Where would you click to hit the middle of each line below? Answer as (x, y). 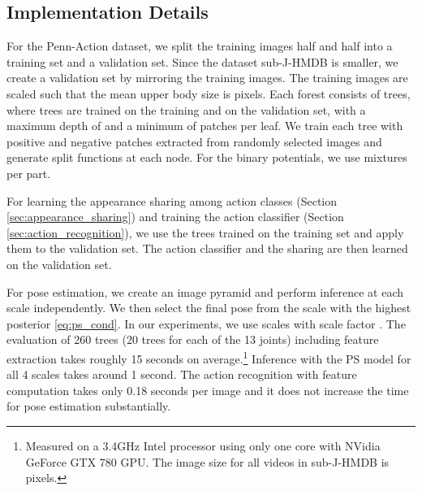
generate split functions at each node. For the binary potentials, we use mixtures (207, 157)
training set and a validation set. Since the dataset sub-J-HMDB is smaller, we (202, 61)
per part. (29, 173)
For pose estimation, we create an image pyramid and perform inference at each (205, 291)
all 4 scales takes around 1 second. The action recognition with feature (182, 374)
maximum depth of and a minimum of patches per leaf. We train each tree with (205, 126)
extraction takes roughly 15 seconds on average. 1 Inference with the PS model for (209, 357)
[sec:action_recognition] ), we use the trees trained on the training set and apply (205, 232)
